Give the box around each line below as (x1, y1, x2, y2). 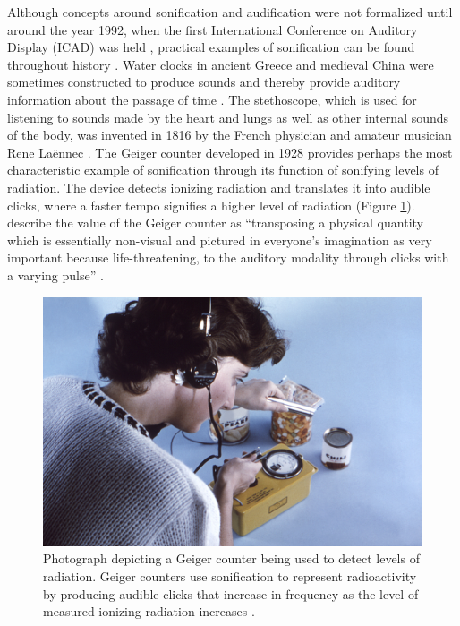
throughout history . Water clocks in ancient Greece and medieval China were (7, 55, 434, 73)
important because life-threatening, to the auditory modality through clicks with (7, 248, 449, 267)
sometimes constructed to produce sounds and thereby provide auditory (7, 73, 401, 91)
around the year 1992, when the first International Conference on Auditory (7, 20, 418, 39)
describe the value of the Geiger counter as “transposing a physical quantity (7, 213, 423, 232)
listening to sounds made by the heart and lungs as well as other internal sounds (7, 107, 449, 126)
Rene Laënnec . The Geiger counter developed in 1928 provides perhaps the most (7, 142, 453, 161)
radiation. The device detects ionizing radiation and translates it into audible (7, 177, 430, 196)
